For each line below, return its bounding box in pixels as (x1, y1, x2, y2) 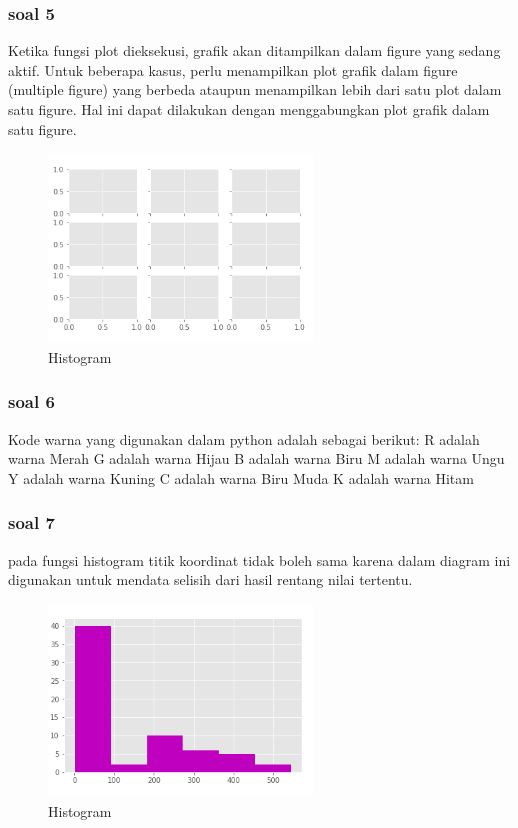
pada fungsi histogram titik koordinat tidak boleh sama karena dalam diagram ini (8, 549, 511, 570)
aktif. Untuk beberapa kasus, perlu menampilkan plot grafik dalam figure (8, 59, 458, 80)
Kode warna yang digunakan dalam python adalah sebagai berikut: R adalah (8, 428, 480, 449)
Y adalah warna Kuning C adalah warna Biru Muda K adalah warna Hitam (8, 467, 474, 488)
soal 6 (8, 389, 55, 414)
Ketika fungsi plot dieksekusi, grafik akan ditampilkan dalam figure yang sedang (8, 40, 501, 61)
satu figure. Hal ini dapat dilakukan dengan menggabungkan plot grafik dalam (8, 99, 490, 119)
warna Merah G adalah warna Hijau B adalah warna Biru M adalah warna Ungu (8, 448, 505, 469)
